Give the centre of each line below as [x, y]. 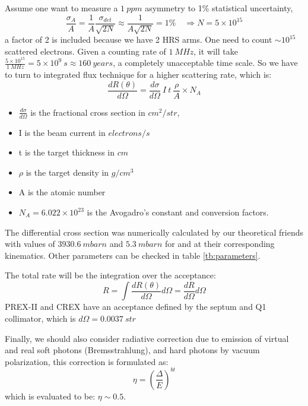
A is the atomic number [62, 192]
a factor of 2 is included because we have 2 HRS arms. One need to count [139, 39]
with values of [30, 244]
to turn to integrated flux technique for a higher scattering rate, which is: [138, 74]
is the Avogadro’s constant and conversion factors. [178, 212]
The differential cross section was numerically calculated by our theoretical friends [154, 232]
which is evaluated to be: [50, 396]
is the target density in [67, 172]
